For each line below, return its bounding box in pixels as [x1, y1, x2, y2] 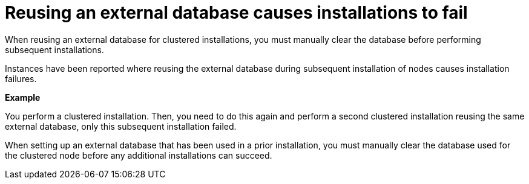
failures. [5, 73, 37, 84]
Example [5, 92, 41, 103]
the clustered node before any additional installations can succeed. [5, 150, 272, 160]
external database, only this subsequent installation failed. [5, 121, 237, 132]
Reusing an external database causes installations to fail [5, 2, 468, 23]
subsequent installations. [5, 44, 104, 55]
